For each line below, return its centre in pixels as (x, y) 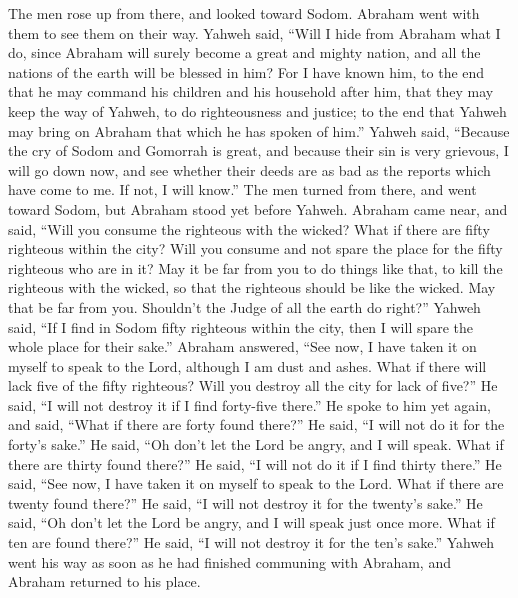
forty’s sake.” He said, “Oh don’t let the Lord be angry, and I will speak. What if (256, 444)
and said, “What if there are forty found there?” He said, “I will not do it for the (256, 424)
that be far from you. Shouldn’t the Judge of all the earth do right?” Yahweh (244, 306)
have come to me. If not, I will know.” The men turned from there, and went (242, 189)
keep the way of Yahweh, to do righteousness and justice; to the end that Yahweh (257, 110)
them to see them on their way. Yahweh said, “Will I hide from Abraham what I (254, 32)
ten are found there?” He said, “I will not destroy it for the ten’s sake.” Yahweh (251, 542)
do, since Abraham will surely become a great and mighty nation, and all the (244, 52)
